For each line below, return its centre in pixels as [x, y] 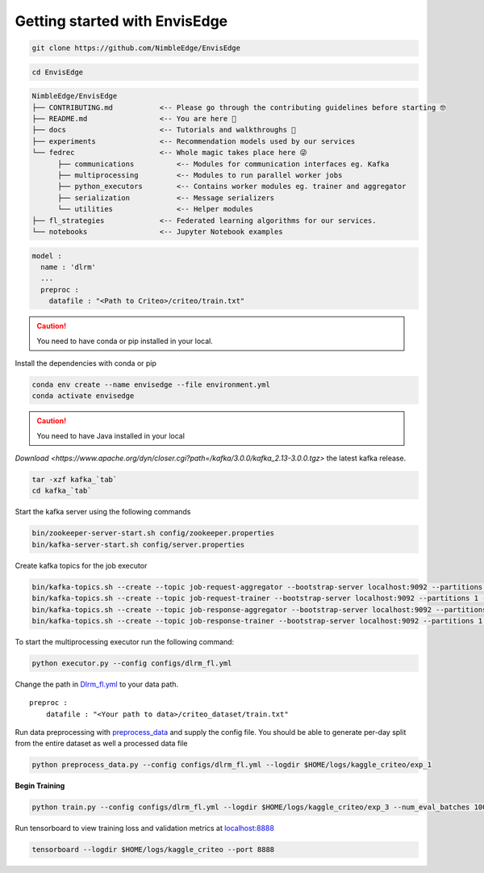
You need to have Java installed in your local [111, 435]
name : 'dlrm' [69, 267]
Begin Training [40, 786]
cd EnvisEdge [58, 72]
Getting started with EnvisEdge [121, 21]
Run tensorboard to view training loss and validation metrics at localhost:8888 [144, 829]
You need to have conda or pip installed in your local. [125, 341]
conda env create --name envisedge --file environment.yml [151, 384]
